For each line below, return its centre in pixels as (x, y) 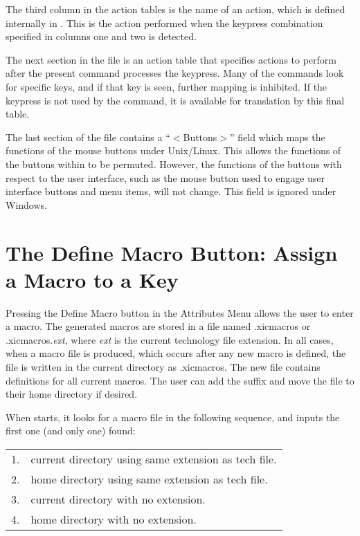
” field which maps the (278, 137)
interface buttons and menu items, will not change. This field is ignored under (171, 191)
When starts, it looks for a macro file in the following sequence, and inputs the (173, 417)
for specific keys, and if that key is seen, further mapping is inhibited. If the (166, 86)
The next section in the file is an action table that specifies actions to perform (171, 59)
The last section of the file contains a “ (88, 137)
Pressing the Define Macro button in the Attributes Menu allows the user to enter (180, 312)
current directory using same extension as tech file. (154, 459)
